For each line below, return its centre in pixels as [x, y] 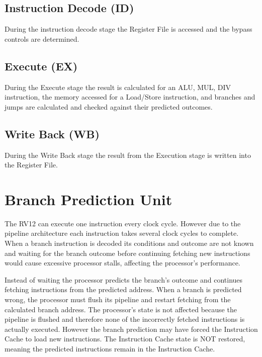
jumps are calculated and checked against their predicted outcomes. [109, 106]
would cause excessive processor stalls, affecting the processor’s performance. [122, 263]
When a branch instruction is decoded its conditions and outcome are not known [129, 243]
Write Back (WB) [52, 133]
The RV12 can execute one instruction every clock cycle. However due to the [123, 223]
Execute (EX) [41, 66]
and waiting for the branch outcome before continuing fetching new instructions [127, 253]
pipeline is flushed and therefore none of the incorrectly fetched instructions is [125, 319]
